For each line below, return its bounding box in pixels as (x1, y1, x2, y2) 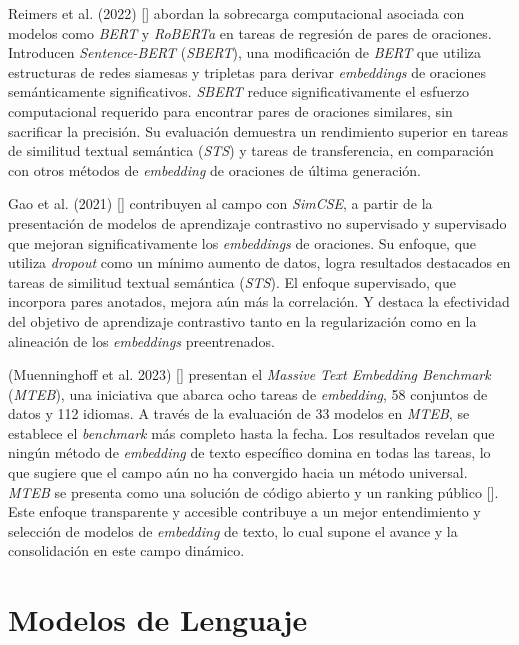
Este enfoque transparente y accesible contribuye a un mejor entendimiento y (8, 501, 481, 522)
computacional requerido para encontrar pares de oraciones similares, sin (8, 100, 453, 121)
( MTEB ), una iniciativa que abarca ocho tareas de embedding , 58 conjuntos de (8, 383, 488, 404)
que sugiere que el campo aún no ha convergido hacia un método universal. (8, 462, 468, 483)
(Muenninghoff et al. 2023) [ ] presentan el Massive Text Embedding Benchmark (8, 364, 491, 385)
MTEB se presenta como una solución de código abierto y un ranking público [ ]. (8, 481, 499, 502)
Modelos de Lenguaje (8, 599, 308, 640)
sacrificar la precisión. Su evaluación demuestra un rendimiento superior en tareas (8, 120, 509, 141)
